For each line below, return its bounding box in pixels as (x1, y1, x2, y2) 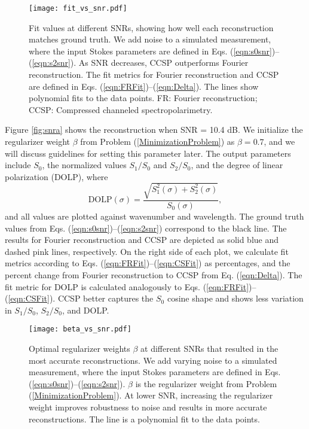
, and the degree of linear (191, 159, 283, 171)
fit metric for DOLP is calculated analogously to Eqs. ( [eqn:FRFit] (5, 280, 249, 293)
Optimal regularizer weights (29, 342, 130, 354)
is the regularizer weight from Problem (135, 377, 277, 390)
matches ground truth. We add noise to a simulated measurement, (29, 33, 271, 45)
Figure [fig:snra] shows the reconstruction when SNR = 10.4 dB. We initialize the (5, 123, 303, 136)
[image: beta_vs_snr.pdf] (29, 325, 131, 334)
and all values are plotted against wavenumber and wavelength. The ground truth (5, 209, 304, 222)
